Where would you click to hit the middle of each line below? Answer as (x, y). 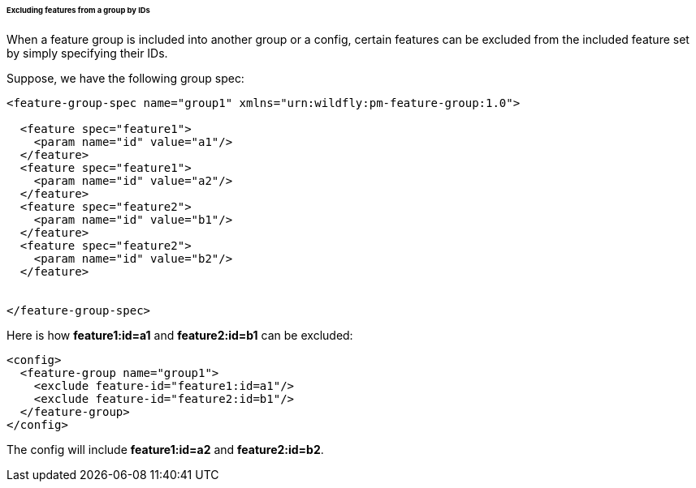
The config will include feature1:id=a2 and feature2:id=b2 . (165, 449)
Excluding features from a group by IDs (78, 10)
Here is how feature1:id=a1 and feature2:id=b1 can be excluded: (180, 335)
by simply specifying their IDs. (87, 53)
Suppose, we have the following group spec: (125, 78)
